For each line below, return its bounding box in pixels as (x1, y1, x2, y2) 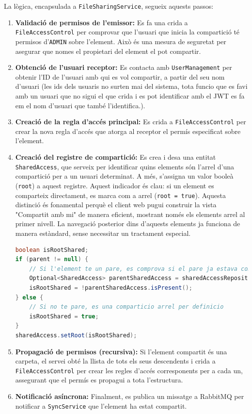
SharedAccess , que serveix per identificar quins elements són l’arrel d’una (15, 161, 234, 171)
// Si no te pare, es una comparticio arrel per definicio (29, 303, 224, 311)
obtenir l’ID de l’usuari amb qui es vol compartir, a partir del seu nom (15, 71, 225, 82)
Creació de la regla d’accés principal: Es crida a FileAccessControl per (15, 116, 246, 127)
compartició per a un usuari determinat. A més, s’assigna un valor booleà (15, 171, 234, 181)
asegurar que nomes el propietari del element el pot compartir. (15, 46, 201, 56)
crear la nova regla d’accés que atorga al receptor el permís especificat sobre (15, 126, 241, 136)
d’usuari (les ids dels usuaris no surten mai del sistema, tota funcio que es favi (15, 81, 248, 91)
